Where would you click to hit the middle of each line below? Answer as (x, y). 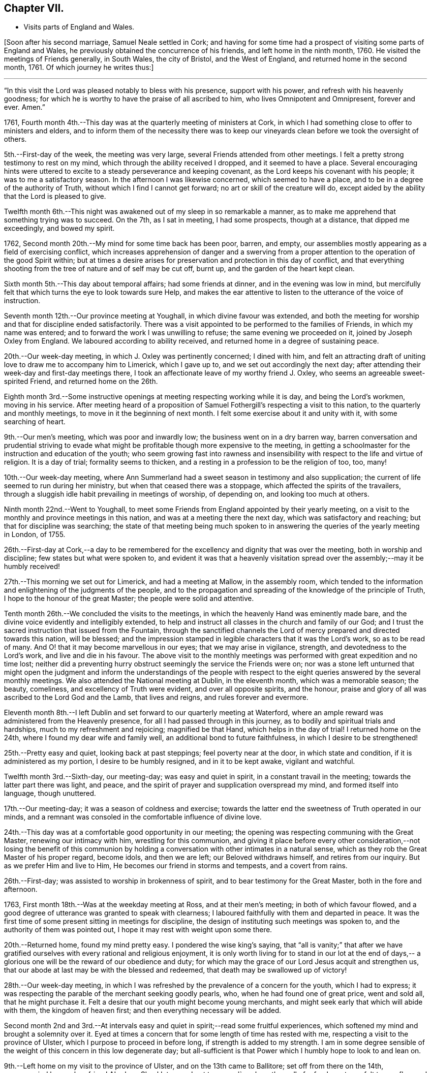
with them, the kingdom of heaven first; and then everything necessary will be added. (143, 1010)
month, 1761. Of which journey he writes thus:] (79, 67)
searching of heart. (35, 422)
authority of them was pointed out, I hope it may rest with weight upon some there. (138, 930)
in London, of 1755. (35, 535)
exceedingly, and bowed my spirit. (59, 228)
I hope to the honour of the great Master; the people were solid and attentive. (129, 599)
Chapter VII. (34, 8)
